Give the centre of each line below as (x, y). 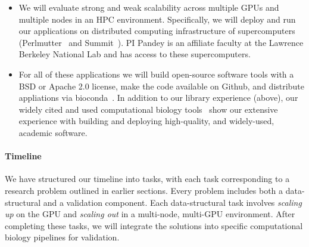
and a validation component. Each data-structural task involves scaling (172, 202)
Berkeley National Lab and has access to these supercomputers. (135, 54)
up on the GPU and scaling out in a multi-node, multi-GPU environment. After (150, 214)
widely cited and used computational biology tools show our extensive (148, 109)
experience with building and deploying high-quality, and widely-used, (146, 121)
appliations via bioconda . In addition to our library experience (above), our (158, 98)
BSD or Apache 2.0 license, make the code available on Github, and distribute (161, 86)
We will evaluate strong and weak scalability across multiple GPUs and (149, 7)
